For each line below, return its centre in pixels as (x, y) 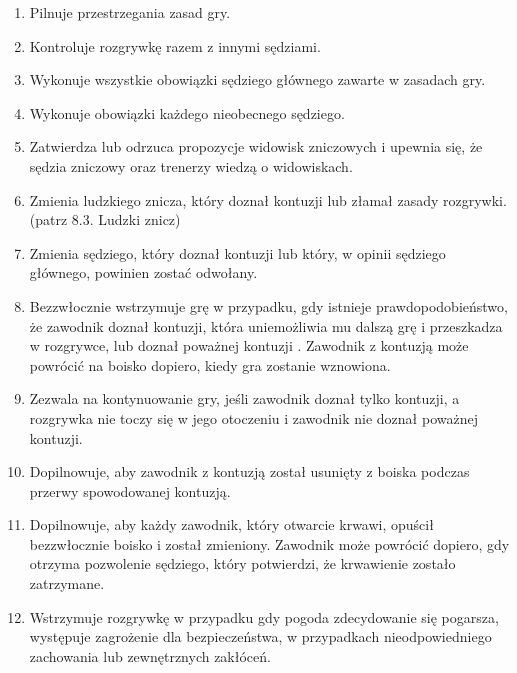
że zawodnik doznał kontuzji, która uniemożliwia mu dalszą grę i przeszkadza (266, 325)
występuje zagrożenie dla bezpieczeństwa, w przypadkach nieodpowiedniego (260, 636)
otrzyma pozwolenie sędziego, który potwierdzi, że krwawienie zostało (242, 563)
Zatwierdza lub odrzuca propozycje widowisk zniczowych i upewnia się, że (256, 146)
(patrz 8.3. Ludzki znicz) (105, 219)
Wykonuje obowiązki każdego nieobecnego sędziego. (187, 112)
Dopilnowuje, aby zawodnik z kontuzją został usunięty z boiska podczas (249, 471)
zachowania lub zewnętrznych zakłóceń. (150, 655)
